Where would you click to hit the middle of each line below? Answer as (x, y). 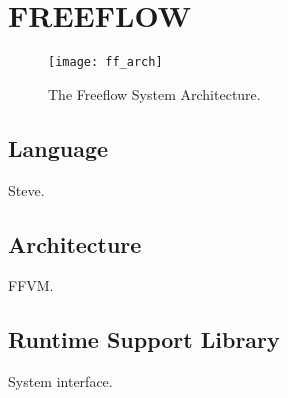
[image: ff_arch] (105, 62)
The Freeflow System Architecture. (154, 93)
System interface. (60, 381)
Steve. (26, 189)
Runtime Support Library (144, 339)
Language (58, 147)
